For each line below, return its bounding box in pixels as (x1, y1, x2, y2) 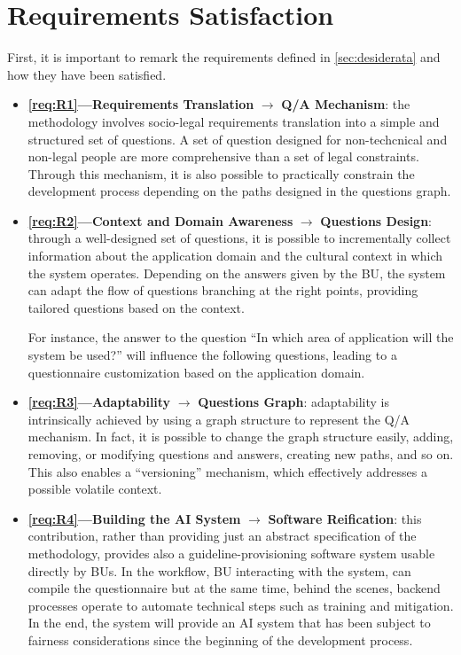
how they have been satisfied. (7, 65, 167, 83)
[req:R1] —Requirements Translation (27, 95, 254, 113)
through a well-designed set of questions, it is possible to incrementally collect (27, 229, 451, 247)
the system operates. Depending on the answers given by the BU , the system (27, 263, 446, 282)
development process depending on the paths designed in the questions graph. (27, 182, 451, 200)
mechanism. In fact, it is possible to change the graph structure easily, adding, (27, 427, 454, 446)
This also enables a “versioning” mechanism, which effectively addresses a (27, 462, 427, 480)
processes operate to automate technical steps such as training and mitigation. (27, 596, 454, 614)
